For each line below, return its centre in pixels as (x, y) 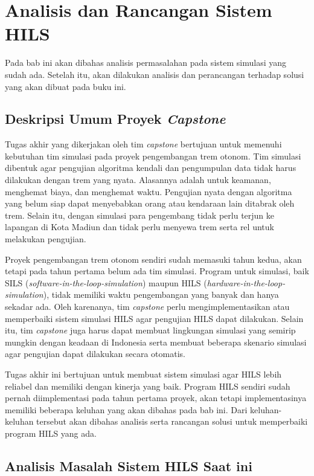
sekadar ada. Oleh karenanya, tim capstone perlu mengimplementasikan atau (147, 307)
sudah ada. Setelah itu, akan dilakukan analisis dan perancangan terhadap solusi (155, 74)
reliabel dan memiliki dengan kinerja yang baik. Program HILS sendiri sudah (148, 386)
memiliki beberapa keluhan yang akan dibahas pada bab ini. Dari (126, 409)
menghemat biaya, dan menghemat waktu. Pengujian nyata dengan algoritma (149, 191)
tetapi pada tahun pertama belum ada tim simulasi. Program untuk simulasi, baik (157, 271)
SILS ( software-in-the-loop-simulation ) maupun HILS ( (106, 282)
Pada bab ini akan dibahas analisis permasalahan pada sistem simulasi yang (146, 63)
